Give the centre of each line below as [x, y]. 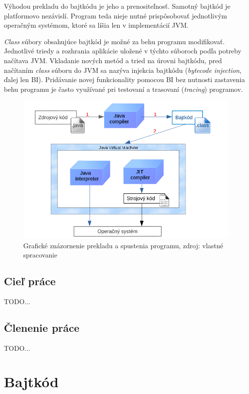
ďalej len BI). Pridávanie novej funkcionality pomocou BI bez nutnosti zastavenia [124, 79]
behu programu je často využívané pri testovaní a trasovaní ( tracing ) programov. [124, 89]
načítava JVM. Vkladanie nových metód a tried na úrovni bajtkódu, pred [113, 60]
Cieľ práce [30, 281]
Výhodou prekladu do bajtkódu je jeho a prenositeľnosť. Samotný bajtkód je [117, 6]
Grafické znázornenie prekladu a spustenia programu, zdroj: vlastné [123, 245]
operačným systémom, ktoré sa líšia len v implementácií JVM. [96, 25]
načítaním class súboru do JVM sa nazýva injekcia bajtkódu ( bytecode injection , [123, 70]
